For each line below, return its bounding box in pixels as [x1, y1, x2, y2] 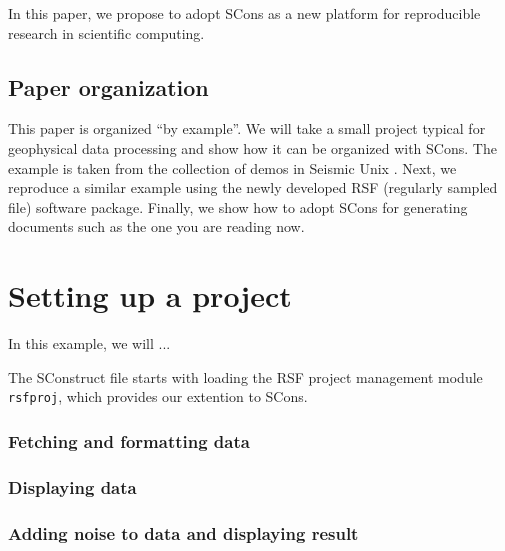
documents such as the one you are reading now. [8, 216, 305, 237]
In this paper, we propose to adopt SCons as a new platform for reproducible [8, 3, 481, 23]
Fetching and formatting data [8, 428, 250, 453]
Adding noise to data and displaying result [8, 520, 359, 545]
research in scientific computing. [8, 22, 205, 43]
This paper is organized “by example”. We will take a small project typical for [8, 118, 486, 139]
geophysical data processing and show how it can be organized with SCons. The [8, 137, 497, 158]
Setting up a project [8, 275, 292, 316]
